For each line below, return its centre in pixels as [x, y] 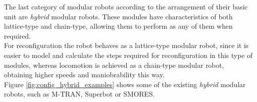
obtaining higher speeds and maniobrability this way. [84, 75]
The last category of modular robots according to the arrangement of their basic [126, 6]
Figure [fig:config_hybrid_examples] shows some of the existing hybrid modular [125, 84]
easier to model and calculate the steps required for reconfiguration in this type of [128, 55]
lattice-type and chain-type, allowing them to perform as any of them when [118, 26]
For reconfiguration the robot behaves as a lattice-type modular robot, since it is [126, 45]
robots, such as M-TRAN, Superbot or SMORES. [79, 94]
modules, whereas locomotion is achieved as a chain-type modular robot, [114, 65]
